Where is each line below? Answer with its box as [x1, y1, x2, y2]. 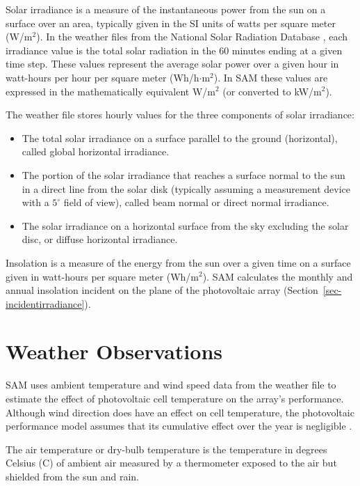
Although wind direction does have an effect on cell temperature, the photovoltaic [6, 405, 354, 419]
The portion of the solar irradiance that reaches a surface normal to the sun [22, 167, 345, 182]
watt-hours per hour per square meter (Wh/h [6, 70, 199, 84]
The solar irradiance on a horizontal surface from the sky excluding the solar [22, 218, 349, 233]
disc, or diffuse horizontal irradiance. [22, 232, 178, 246]
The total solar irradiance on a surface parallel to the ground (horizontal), [22, 130, 338, 145]
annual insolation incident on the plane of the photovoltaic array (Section [6, 283, 318, 297]
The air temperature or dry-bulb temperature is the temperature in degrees [6, 441, 327, 456]
